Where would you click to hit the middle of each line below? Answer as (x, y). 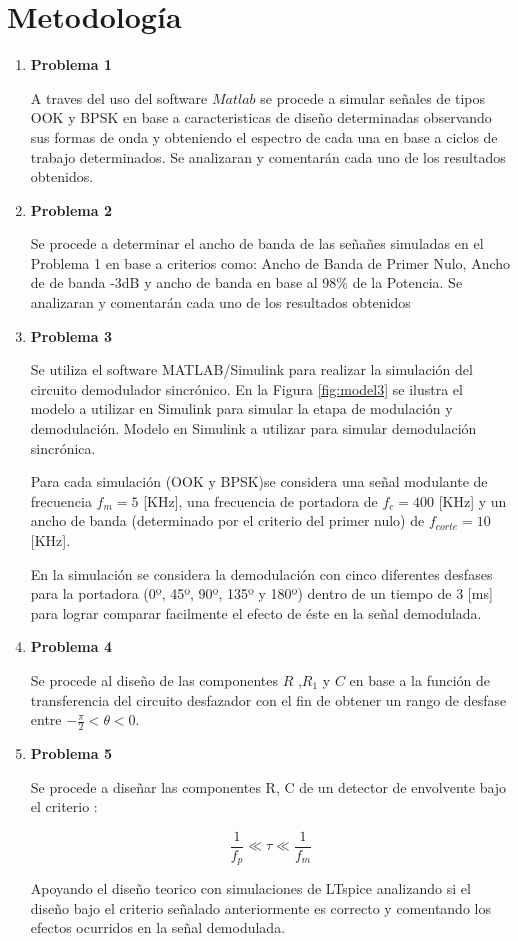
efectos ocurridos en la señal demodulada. (158, 927)
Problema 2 (71, 209)
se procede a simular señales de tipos (373, 97)
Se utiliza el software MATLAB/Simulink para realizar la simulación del (251, 369)
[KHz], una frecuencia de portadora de (260, 500)
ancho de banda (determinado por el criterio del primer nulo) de (227, 520)
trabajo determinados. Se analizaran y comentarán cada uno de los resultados (268, 156)
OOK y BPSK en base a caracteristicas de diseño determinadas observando (261, 117)
